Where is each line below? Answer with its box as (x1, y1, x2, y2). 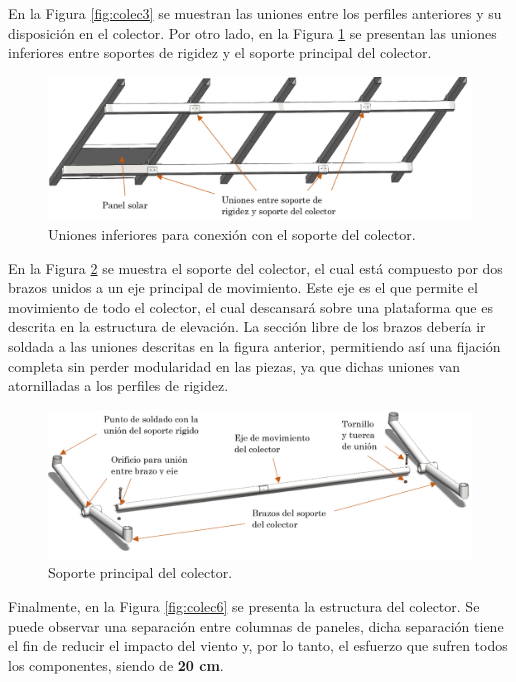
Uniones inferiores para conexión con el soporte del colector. (48, 224, 416, 245)
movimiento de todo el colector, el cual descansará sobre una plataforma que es (8, 296, 493, 317)
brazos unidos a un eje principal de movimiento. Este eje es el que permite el (8, 277, 478, 298)
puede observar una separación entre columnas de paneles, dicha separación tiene (8, 615, 504, 636)
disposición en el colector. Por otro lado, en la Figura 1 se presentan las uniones (8, 22, 497, 43)
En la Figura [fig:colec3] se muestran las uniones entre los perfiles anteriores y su (8, 3, 502, 23)
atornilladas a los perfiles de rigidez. (8, 375, 229, 396)
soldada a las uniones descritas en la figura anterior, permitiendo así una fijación (8, 336, 501, 357)
